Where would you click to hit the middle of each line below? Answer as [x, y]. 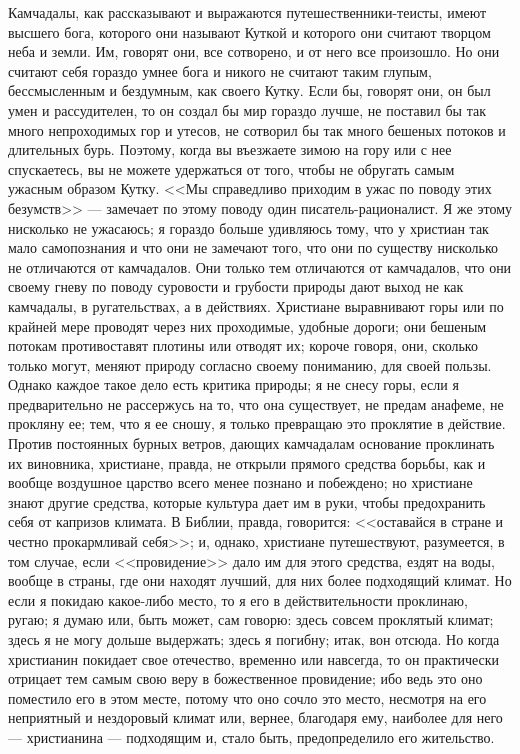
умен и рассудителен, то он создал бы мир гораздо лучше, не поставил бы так [247, 109]
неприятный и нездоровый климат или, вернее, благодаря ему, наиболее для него [255, 717]
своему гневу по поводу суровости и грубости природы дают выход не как [236, 286]
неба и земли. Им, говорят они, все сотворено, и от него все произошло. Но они [254, 51]
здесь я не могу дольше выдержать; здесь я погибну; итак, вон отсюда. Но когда [254, 639]
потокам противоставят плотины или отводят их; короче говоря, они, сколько [243, 345]
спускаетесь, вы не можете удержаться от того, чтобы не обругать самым [231, 168]
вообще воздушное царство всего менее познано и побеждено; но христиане [240, 482]
